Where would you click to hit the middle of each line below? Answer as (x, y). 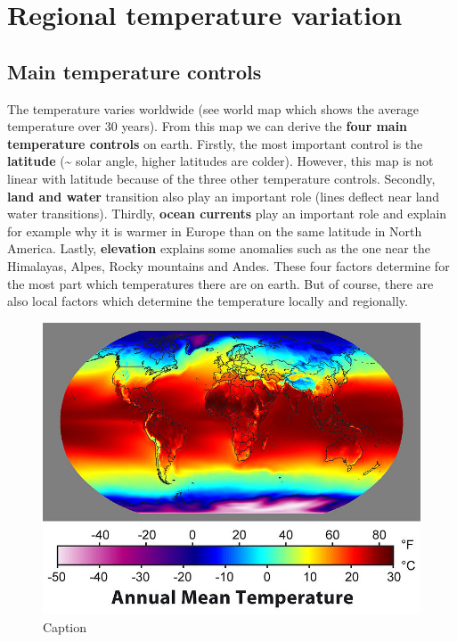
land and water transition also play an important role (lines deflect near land (224, 196)
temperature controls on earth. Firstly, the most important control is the (215, 143)
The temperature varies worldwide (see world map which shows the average (213, 108)
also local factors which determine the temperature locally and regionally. (208, 301)
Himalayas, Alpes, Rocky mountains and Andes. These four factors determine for (228, 265)
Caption (65, 626)
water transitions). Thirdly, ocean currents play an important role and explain (227, 214)
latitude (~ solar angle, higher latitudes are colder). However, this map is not (220, 161)
